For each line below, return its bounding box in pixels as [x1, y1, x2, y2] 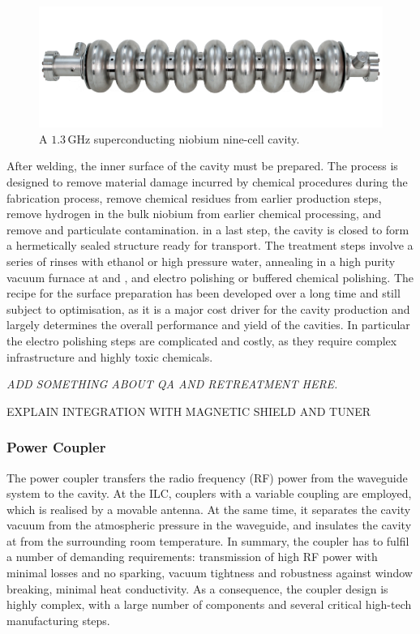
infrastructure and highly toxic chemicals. [6, 348, 213, 365]
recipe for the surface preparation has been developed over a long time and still [6, 285, 401, 302]
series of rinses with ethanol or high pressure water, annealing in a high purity [6, 252, 396, 269]
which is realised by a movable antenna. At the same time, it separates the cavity [6, 500, 411, 517]
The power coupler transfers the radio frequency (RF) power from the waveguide [6, 469, 408, 486]
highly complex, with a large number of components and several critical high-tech [6, 596, 412, 613]
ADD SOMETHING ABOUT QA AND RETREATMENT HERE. [6, 375, 338, 392]
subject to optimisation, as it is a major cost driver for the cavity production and [6, 300, 410, 317]
